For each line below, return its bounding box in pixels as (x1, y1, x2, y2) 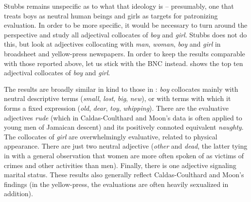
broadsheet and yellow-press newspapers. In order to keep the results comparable (4, 48, 245, 58)
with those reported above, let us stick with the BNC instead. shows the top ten (4, 58, 243, 68)
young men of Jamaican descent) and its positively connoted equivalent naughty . (4, 122, 244, 132)
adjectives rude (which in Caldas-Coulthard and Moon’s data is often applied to (4, 112, 242, 122)
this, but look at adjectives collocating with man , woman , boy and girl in (4, 39, 221, 49)
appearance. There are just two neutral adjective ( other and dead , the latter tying (4, 141, 248, 151)
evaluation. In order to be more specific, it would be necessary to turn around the (4, 20, 248, 30)
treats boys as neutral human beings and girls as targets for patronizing (4, 10, 218, 20)
